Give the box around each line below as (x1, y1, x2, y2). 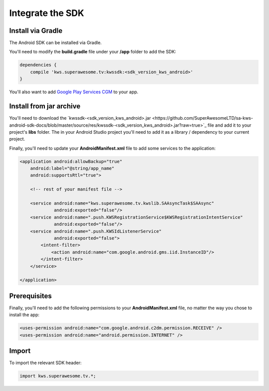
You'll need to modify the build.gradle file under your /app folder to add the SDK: (9, 49, 176, 55)
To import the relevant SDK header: (9, 360, 82, 366)
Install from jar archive (9, 102, 81, 111)
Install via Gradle (9, 26, 63, 35)
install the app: (9, 312, 40, 318)
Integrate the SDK (9, 7, 84, 18)
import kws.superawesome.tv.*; (19, 373, 97, 379)
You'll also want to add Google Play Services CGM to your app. (9, 89, 138, 95)
